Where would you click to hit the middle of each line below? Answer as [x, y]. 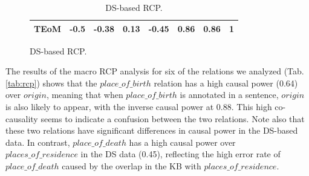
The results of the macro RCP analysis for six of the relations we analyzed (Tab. [155, 71]
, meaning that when [85, 95]
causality [22, 118]
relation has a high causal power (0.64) [226, 83]
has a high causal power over [182, 142]
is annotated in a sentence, [229, 95]
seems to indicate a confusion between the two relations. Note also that [173, 118]
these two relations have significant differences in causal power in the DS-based [152, 130]
